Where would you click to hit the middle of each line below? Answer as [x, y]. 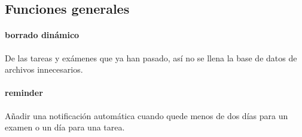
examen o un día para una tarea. [65, 127]
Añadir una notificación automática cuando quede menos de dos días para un [147, 115]
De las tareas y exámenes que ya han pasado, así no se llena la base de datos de [151, 57]
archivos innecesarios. [44, 69]
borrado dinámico [42, 35]
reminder [24, 93]
